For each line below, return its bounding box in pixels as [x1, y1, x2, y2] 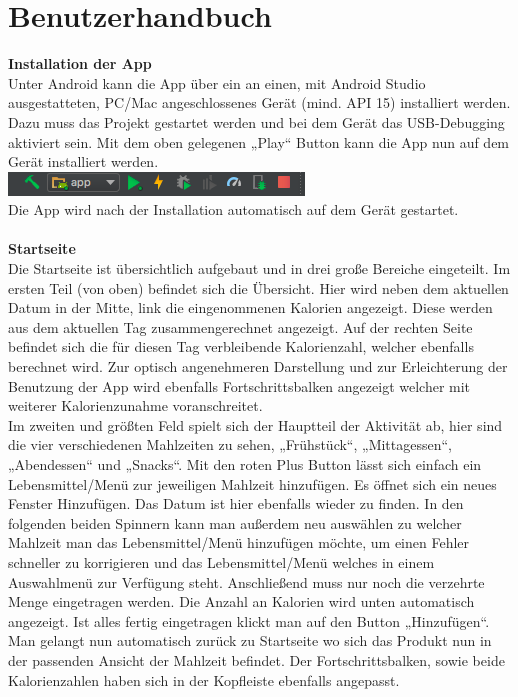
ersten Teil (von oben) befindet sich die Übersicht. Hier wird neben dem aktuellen [8, 277, 509, 298]
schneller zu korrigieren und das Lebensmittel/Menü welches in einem [8, 551, 435, 572]
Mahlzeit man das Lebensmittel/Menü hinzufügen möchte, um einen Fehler [8, 532, 470, 553]
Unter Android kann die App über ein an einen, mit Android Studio [8, 72, 426, 93]
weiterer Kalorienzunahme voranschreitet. [8, 395, 263, 416]
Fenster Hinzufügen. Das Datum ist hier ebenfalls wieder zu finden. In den [8, 493, 464, 514]
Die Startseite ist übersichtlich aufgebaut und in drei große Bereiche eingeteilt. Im [8, 258, 511, 279]
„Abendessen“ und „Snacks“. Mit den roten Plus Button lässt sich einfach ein [8, 454, 482, 474]
